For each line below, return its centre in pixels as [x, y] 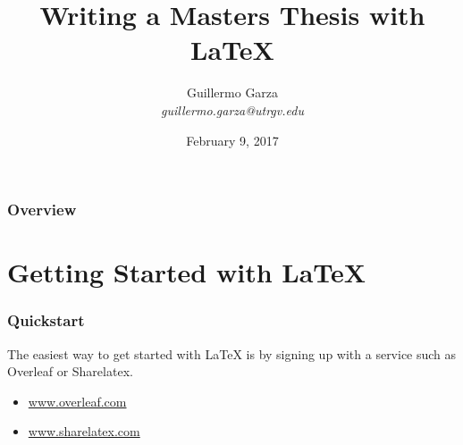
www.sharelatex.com [84, 431]
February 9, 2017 [232, 140]
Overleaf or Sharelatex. [70, 371]
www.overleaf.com [77, 401]
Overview [42, 210]
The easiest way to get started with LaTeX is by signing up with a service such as [232, 353]
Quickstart [46, 320]
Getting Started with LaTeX [187, 272]
